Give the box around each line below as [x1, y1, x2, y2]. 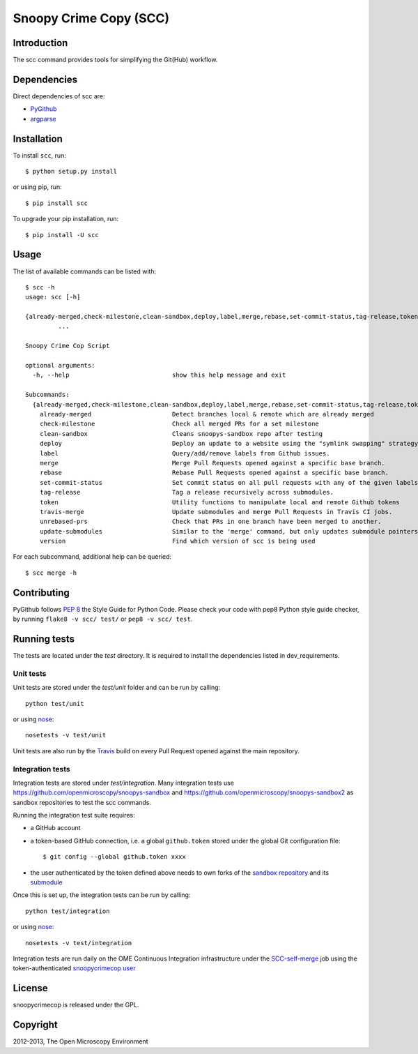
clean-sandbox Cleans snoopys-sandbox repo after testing [39, 430, 323, 437]
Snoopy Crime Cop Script [25, 342, 110, 350]
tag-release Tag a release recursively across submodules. [39, 488, 334, 497]
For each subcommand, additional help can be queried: [13, 552, 172, 561]
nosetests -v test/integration [25, 939, 132, 947]
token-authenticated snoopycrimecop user [13, 964, 136, 972]
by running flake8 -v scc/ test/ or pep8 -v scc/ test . [13, 615, 193, 624]
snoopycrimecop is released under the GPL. [13, 1001, 139, 1009]
